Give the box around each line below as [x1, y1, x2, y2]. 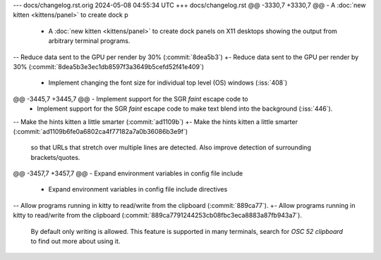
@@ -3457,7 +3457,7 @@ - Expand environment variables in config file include [13, 169, 243, 178]
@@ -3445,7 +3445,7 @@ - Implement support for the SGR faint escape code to [13, 94, 248, 103]
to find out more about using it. [30, 237, 121, 246]
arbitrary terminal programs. [48, 37, 131, 45]
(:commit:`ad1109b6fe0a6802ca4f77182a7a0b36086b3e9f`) [13, 127, 188, 135]
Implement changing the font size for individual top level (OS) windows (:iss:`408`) [48, 78, 288, 87]
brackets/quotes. [30, 153, 80, 161]
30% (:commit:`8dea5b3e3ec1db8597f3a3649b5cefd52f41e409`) [13, 62, 205, 70]
